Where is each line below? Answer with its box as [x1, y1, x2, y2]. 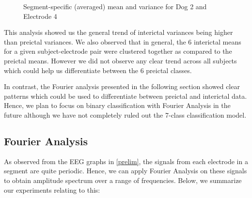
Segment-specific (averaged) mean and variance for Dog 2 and [23, 1, 207, 11]
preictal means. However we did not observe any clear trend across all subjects [4, 55, 237, 65]
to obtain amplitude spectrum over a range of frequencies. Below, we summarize [4, 175, 242, 185]
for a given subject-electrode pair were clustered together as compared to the [4, 46, 232, 56]
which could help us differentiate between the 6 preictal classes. [4, 65, 192, 75]
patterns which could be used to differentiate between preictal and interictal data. [4, 91, 247, 101]
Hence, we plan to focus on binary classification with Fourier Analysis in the [4, 100, 231, 110]
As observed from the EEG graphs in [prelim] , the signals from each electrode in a [4, 156, 248, 166]
